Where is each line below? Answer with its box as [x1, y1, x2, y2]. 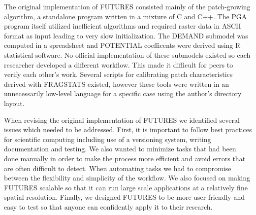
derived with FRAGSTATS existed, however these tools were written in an [4, 78, 229, 89]
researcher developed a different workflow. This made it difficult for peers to [4, 59, 233, 70]
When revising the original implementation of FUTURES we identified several [4, 114, 240, 125]
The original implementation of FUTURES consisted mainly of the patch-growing [4, 1, 251, 11]
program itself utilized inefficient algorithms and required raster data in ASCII [4, 21, 241, 31]
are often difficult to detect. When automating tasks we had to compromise [4, 163, 231, 173]
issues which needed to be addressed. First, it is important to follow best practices [4, 124, 252, 135]
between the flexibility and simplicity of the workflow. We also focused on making [4, 173, 250, 183]
